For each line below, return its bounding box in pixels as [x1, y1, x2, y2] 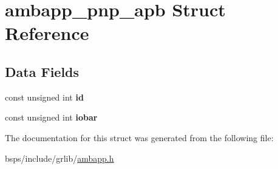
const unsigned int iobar [5, 111, 98, 124]
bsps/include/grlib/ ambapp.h [5, 151, 114, 164]
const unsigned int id [5, 90, 84, 103]
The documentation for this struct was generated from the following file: [5, 131, 274, 144]
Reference [5, 21, 89, 45]
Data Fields [5, 62, 80, 81]
